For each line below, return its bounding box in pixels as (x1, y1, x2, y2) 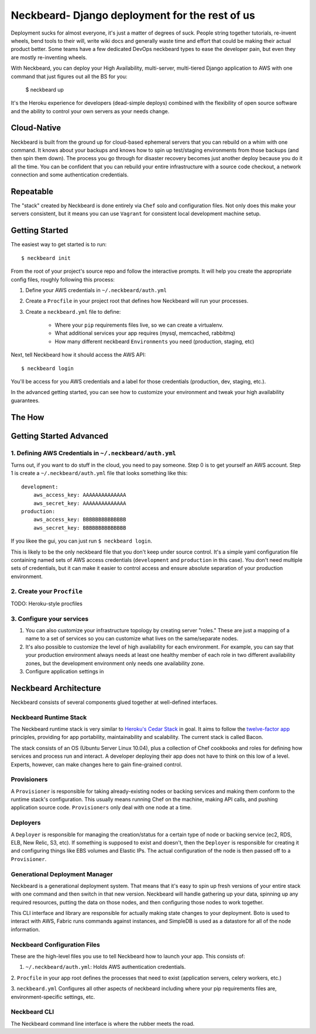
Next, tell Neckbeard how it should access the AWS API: (11, 351, 146, 358)
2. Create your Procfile (11, 587, 83, 595)
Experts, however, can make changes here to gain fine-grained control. (11, 761, 183, 768)
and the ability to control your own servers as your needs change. (11, 107, 170, 114)
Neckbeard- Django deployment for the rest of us (11, 9, 256, 22)
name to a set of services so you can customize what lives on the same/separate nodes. (25, 635, 239, 642)
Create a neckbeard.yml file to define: (25, 308, 121, 315)
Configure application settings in (25, 667, 104, 674)
